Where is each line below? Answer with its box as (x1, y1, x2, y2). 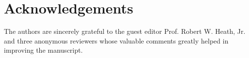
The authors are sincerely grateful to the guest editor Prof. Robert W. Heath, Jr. (4, 26, 246, 36)
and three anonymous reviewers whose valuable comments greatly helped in (4, 35, 229, 45)
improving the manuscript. (4, 45, 83, 55)
